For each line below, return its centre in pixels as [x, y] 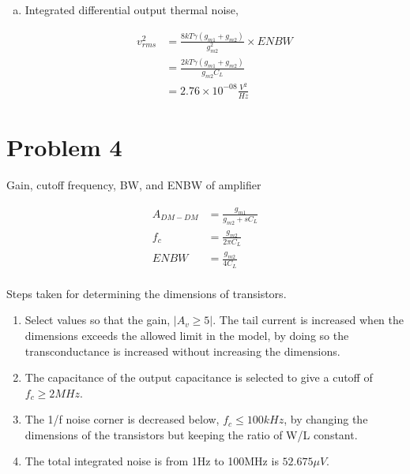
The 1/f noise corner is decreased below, [122, 419]
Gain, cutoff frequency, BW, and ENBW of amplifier [134, 184]
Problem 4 [64, 147]
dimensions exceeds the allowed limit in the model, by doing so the [187, 335]
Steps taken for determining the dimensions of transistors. [147, 293]
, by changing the [326, 419]
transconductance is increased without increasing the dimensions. [182, 351]
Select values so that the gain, [98, 320]
